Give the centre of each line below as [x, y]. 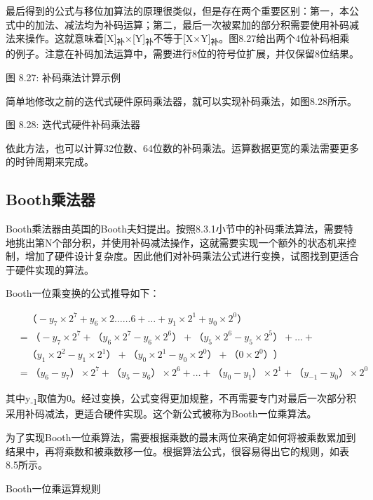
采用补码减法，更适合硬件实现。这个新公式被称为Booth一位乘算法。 [161, 414]
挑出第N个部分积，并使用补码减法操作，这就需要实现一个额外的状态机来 [181, 242]
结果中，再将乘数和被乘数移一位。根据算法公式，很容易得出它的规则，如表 [177, 451]
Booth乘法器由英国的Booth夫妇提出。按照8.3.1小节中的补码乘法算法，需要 [175, 229]
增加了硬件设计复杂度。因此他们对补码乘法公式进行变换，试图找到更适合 [192, 256]
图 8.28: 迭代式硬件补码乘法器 [73, 124]
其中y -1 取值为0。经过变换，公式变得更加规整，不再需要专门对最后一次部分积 [181, 399]
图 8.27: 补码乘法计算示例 [63, 77]
